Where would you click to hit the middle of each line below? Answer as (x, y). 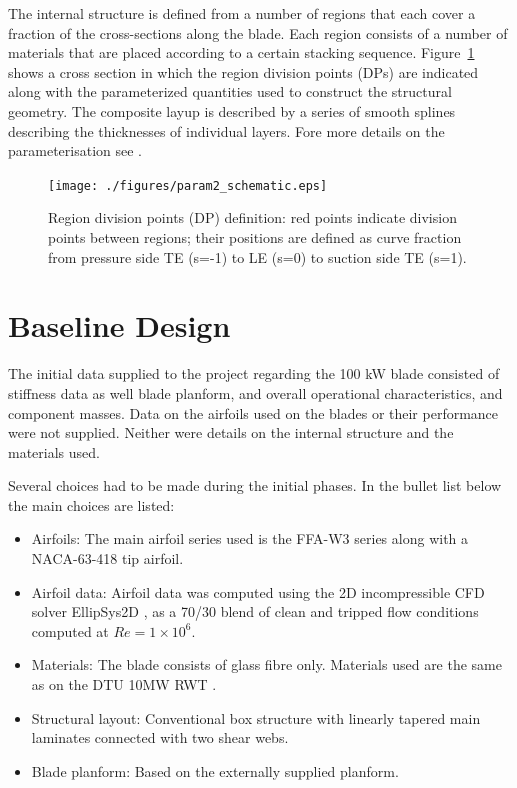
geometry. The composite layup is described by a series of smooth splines (232, 110)
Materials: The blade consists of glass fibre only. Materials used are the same (266, 664)
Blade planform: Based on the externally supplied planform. (215, 770)
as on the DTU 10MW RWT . (124, 684)
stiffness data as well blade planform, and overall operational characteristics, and (255, 392)
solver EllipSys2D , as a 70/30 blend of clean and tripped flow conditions (255, 611)
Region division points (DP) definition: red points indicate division (252, 217)
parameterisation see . (75, 150)
